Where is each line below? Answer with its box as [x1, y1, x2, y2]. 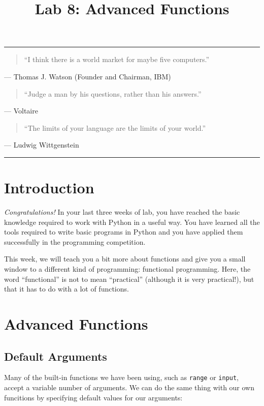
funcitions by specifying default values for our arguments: [4, 392, 183, 402]
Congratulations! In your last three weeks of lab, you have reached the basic [4, 207, 240, 217]
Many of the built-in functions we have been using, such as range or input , [4, 372, 239, 383]
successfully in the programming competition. [4, 236, 146, 247]
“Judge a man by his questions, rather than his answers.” [24, 88, 202, 99]
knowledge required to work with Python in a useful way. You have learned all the [4, 216, 260, 227]
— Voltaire [4, 105, 38, 116]
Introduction [4, 177, 94, 198]
